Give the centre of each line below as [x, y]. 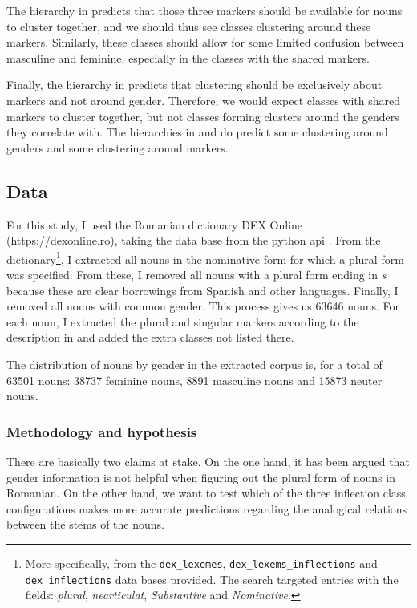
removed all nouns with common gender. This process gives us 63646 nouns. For [203, 306]
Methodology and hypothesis [102, 431]
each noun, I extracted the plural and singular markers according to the [183, 321]
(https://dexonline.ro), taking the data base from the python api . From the [194, 240]
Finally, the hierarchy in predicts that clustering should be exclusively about [194, 85]
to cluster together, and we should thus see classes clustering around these [189, 26]
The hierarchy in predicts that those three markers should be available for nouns [204, 10]
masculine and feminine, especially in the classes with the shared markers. [188, 57]
